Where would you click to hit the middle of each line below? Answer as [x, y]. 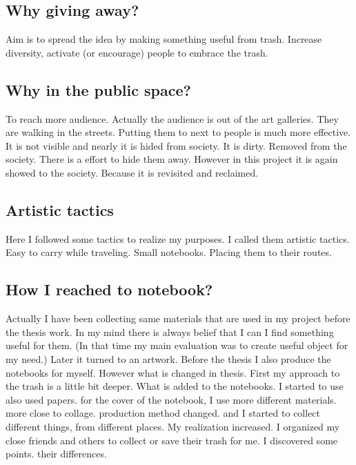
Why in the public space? [98, 89]
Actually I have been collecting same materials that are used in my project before [178, 318]
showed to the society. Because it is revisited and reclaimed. [132, 172]
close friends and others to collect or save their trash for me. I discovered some [172, 440]
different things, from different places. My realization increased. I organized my [173, 426]
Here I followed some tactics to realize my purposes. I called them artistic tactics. [178, 238]
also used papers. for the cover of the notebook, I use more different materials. [171, 399]
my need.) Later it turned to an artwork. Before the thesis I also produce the [168, 358]
